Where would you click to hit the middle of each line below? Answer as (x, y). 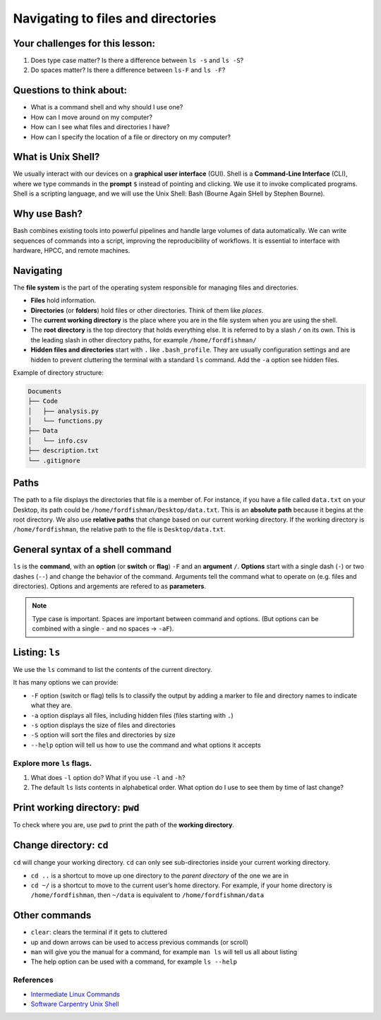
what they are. (52, 705)
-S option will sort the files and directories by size (103, 735)
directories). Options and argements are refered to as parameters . (109, 587)
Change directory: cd (61, 845)
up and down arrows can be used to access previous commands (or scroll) (139, 942)
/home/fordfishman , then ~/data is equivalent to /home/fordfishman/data (147, 895)
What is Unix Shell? (56, 157)
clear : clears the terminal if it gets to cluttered (99, 932)
